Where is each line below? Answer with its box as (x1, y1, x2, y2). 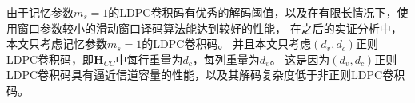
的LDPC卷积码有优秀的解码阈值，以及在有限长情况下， (108, 4, 397, 20)
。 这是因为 (269, 50, 330, 67)
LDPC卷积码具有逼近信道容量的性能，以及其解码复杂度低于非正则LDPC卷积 (6, 66, 405, 83)
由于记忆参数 (6, 4, 74, 20)
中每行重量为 (115, 50, 183, 67)
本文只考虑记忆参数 (6, 35, 107, 52)
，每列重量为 (192, 50, 260, 67)
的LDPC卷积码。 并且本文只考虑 (142, 35, 312, 52)
